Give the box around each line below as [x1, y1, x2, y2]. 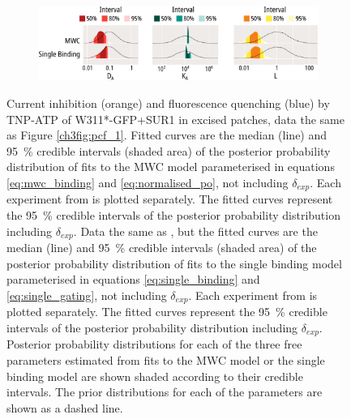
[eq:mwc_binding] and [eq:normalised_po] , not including [6, 173, 289, 190]
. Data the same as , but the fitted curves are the [73, 222, 318, 239]
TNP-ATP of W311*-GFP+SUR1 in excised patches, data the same [6, 110, 345, 127]
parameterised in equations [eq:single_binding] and [6, 271, 260, 288]
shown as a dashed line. [6, 399, 123, 416]
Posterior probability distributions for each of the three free [6, 336, 302, 353]
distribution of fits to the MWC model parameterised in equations [6, 158, 335, 175]
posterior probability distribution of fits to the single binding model [6, 254, 342, 271]
